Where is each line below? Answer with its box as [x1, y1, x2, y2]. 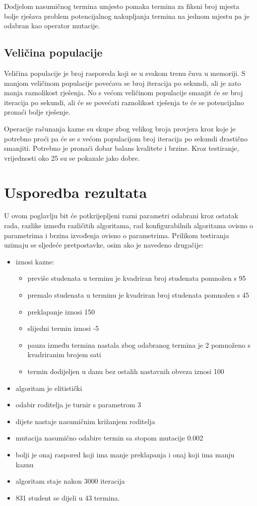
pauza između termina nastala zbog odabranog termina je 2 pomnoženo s [27, 339, 251, 350]
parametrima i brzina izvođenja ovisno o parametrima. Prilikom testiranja [4, 230, 229, 240]
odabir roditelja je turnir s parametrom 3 [15, 399, 141, 410]
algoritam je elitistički [15, 382, 82, 393]
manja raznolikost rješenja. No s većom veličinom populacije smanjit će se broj [4, 87, 243, 98]
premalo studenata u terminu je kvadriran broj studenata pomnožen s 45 [27, 290, 250, 300]
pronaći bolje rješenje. [4, 107, 70, 117]
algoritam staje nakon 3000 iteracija [15, 476, 125, 486]
